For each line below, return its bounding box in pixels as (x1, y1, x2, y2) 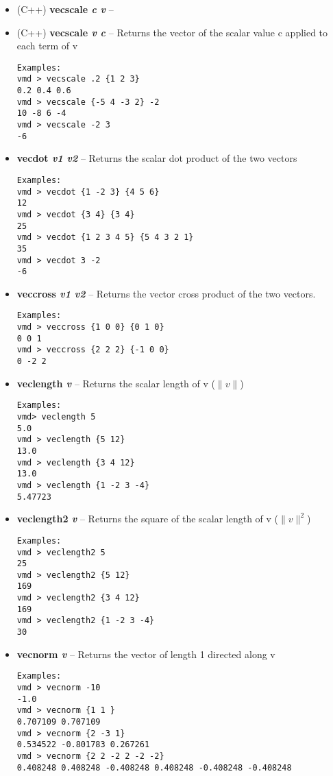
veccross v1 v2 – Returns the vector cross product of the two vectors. (16, 286, 316, 300)
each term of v (16, 38, 78, 53)
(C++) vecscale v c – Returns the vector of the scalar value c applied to (16, 25, 328, 39)
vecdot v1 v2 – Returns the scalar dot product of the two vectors (16, 151, 297, 165)
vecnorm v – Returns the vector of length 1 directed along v (16, 646, 275, 661)
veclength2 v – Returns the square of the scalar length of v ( (16, 511, 279, 526)
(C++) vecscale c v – (16, 2, 114, 16)
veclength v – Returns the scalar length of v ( (16, 376, 215, 390)
